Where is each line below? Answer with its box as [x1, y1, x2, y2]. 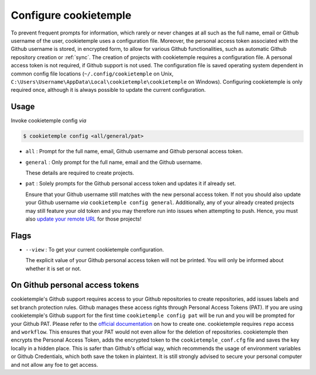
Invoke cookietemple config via [11, 117, 87, 124]
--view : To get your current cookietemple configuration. [25, 246, 164, 253]
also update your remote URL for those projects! [25, 215, 142, 222]
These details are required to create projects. [25, 169, 135, 176]
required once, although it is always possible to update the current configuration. [11, 87, 206, 94]
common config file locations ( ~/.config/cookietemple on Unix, [11, 70, 174, 77]
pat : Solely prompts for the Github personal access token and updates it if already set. [25, 180, 236, 187]
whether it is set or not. [25, 265, 81, 272]
